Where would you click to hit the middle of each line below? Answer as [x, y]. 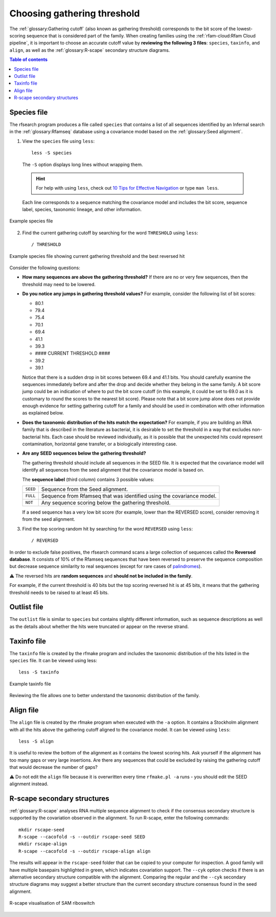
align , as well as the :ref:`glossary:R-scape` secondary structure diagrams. [90, 50]
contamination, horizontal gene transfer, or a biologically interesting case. [100, 444]
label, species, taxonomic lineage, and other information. [82, 210]
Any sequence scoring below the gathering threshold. [106, 502]
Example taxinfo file [30, 684]
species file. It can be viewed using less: [53, 661]
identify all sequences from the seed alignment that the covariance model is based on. [113, 470]
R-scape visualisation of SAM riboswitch [52, 903]
